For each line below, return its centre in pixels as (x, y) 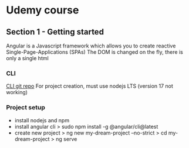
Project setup (26, 108)
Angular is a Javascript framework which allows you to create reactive (91, 46)
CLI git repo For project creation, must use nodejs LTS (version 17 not (90, 86)
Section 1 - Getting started (55, 32)
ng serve (66, 139)
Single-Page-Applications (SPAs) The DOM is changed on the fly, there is (95, 52)
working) (17, 92)
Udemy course (43, 10)
